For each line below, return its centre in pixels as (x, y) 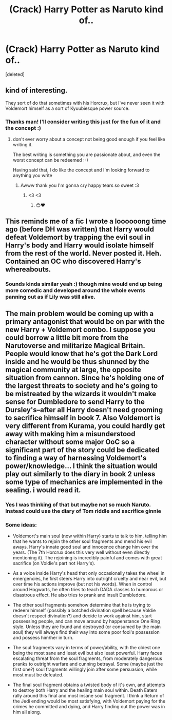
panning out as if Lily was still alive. (51, 297)
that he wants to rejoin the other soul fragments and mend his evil (82, 541)
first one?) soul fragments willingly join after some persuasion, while (85, 669)
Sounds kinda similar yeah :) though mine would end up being (84, 284)
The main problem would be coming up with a (80, 313)
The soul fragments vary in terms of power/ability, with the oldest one (87, 647)
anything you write (32, 176)
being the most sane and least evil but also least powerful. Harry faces (88, 653)
